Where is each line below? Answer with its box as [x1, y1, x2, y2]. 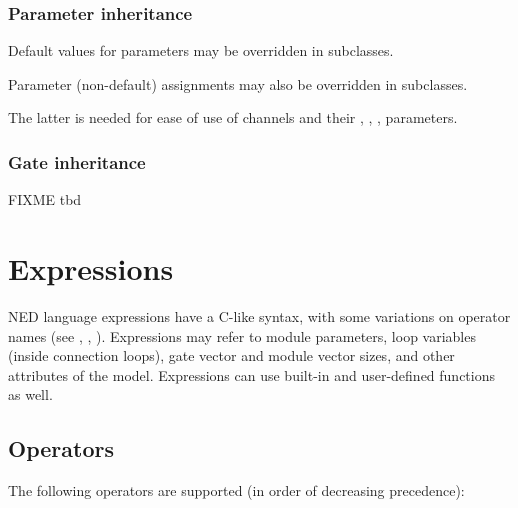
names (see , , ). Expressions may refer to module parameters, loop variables [8, 325, 476, 346]
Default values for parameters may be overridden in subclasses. [8, 40, 394, 61]
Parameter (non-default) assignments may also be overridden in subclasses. [8, 73, 468, 94]
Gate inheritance [8, 149, 146, 174]
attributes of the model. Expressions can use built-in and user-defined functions [8, 364, 496, 385]
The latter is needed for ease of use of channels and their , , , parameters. [8, 107, 458, 128]
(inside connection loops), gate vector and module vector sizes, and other [8, 345, 455, 366]
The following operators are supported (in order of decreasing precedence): [8, 480, 465, 501]
